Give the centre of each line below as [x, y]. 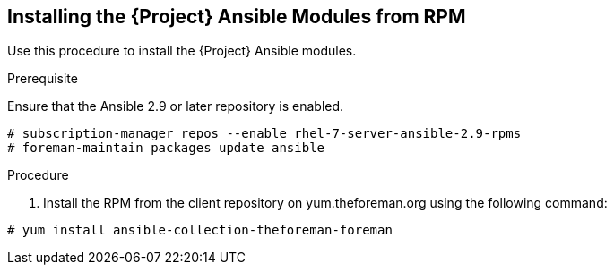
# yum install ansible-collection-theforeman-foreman [200, 230]
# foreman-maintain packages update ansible [166, 148]
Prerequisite [43, 79]
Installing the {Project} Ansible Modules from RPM [237, 17]
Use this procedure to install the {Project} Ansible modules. [182, 51]
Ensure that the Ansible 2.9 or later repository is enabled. [176, 106]
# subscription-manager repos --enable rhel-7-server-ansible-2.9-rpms [264, 134]
